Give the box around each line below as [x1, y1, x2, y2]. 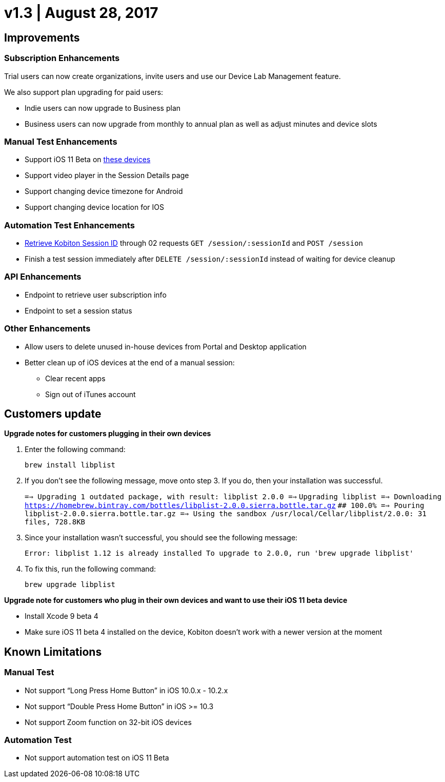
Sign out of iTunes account [45, 389, 136, 399]
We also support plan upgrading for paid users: [4, 87, 164, 96]
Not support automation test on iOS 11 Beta [25, 753, 169, 763]
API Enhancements [4, 271, 82, 282]
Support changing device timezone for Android [25, 187, 183, 196]
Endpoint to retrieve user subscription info [25, 290, 167, 299]
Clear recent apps [45, 374, 106, 383]
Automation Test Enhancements [4, 220, 135, 230]
